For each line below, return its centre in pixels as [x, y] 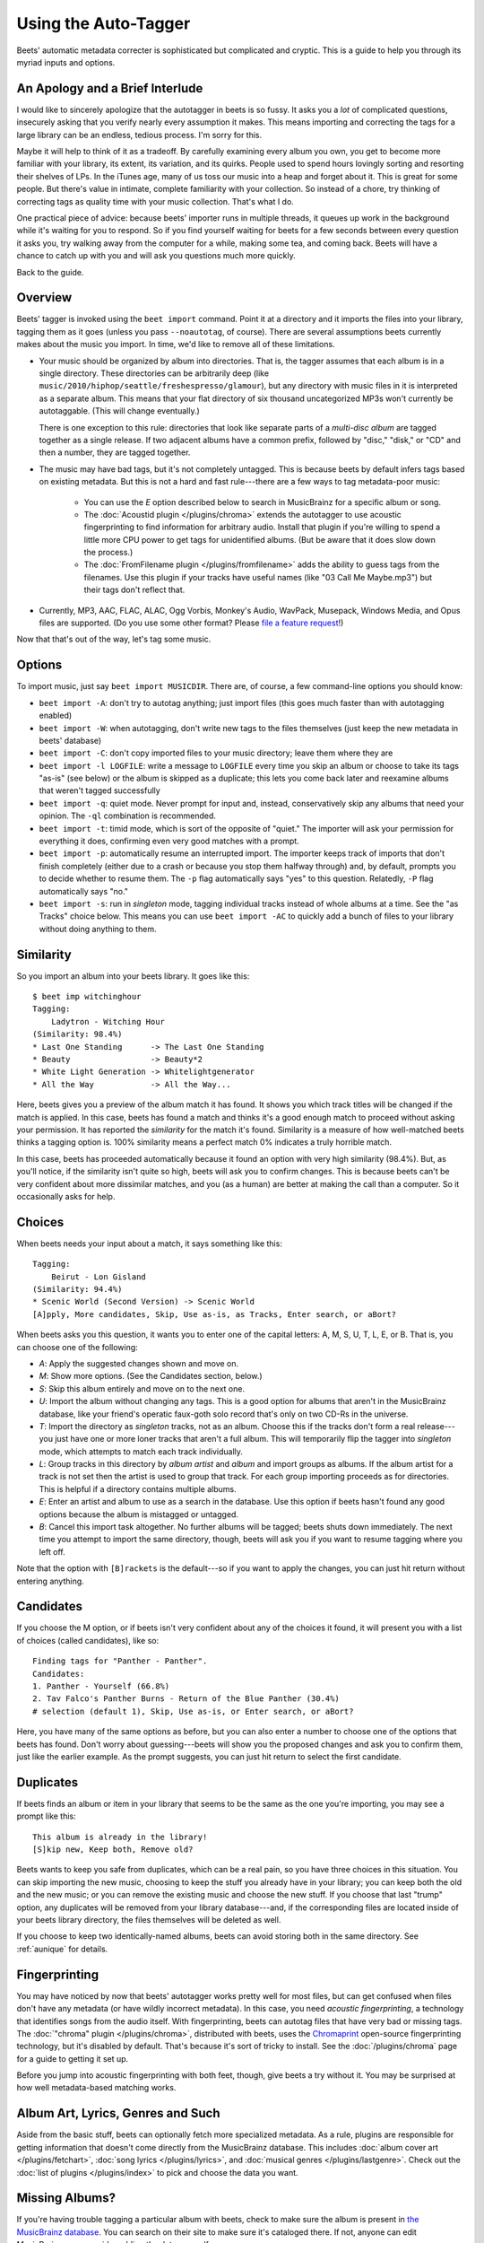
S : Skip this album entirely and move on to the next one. [142, 1388]
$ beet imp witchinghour [87, 997]
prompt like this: [46, 1816]
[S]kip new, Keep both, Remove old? [113, 1850]
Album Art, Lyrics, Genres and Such [118, 2113]
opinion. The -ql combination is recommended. [128, 816]
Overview [44, 297]
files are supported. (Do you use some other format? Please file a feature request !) [191, 623]
